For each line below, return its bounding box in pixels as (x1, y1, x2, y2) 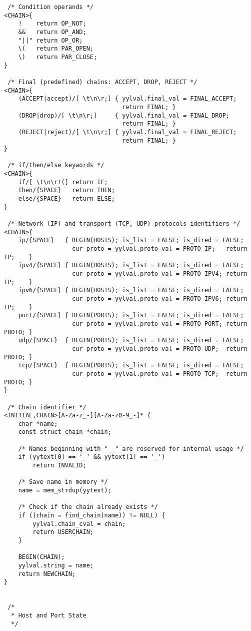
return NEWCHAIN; (18, 570, 76, 577)
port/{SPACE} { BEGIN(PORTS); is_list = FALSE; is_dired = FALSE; (18, 312, 244, 319)
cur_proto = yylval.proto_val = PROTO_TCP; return (72, 370, 247, 377)
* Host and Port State (11, 611, 86, 619)
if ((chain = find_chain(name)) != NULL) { (18, 512, 165, 519)
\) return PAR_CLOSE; (18, 53, 97, 61)
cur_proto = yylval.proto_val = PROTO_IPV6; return (72, 295, 247, 302)
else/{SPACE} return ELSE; (18, 195, 115, 203)
